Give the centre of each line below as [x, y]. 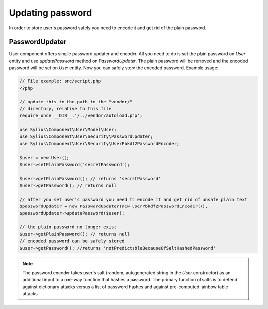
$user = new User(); [44, 157]
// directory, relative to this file [66, 109]
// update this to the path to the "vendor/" [76, 102]
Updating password [51, 13]
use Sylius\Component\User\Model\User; [68, 130]
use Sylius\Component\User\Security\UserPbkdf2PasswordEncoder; [100, 144]
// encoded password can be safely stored [72, 241]
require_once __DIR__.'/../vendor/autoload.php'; [81, 116]
